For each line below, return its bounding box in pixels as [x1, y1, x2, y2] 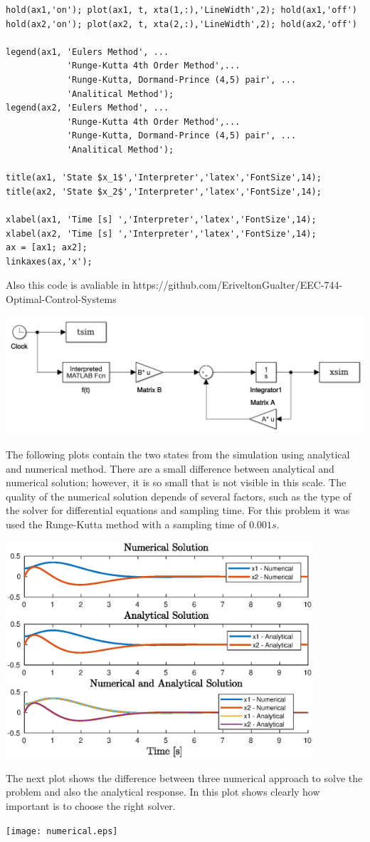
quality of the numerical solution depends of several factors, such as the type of [6, 488, 351, 503]
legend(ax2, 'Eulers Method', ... [6, 103, 169, 113]
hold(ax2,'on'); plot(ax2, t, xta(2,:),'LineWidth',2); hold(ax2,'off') [6, 19, 357, 29]
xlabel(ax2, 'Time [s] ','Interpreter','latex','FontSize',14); [6, 228, 317, 239]
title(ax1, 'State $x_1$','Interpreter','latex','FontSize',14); [6, 173, 322, 183]
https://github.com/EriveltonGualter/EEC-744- [133, 277, 343, 292]
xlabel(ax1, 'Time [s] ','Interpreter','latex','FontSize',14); [6, 214, 317, 225]
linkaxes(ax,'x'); [6, 256, 92, 267]
